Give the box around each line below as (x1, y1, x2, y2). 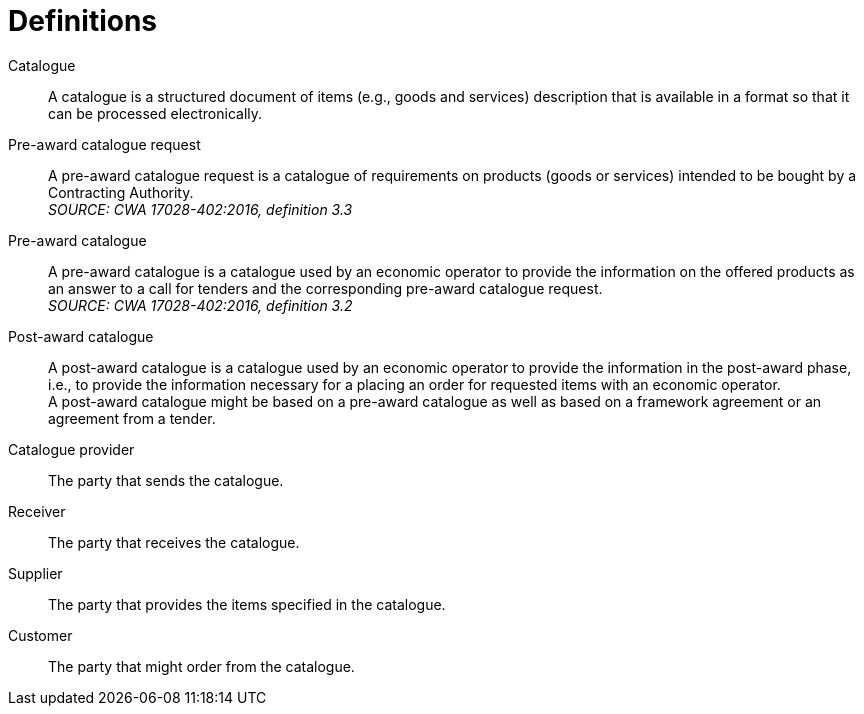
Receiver (8, 502, 66, 520)
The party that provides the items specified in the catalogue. (48, 595, 446, 613)
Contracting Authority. (48, 183, 194, 201)
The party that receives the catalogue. (48, 533, 300, 551)
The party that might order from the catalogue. (48, 657, 355, 675)
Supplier (8, 564, 63, 582)
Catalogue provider (8, 440, 135, 458)
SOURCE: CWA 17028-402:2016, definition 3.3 (48, 200, 353, 218)
